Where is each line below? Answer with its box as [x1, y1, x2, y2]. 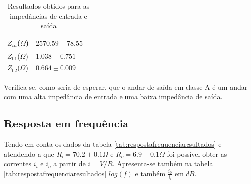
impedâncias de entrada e [10, 10, 87, 21]
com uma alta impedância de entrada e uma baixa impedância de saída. [4, 91, 223, 102]
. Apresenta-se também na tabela [112, 158, 213, 169]
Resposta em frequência [4, 116, 129, 131]
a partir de [53, 158, 86, 169]
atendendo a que [4, 148, 54, 159]
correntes [4, 158, 31, 169]
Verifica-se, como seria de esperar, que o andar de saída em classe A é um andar [4, 81, 248, 92]
